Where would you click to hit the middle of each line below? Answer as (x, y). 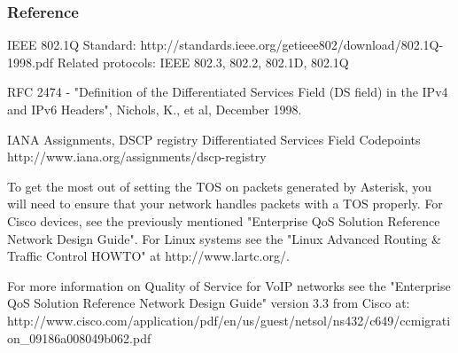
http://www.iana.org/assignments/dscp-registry (137, 157)
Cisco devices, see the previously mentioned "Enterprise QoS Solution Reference (224, 220)
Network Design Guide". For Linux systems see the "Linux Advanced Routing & (224, 238)
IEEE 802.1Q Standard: (72, 45)
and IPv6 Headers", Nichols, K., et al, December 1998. (155, 109)
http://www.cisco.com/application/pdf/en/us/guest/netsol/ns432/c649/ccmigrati (229, 320)
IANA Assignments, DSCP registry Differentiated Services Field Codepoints (214, 139)
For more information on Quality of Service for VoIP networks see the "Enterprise (229, 285)
